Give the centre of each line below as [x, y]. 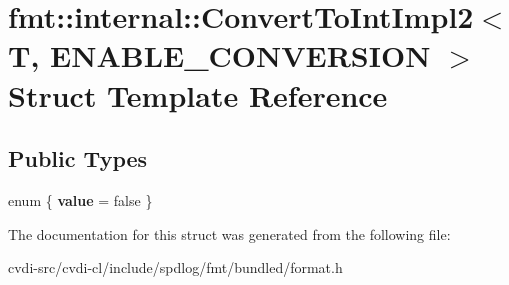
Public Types [78, 158]
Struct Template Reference [198, 94]
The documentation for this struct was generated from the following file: [229, 233]
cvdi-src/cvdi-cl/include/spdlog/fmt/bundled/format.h [175, 267]
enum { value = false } [80, 199]
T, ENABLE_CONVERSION [219, 55]
